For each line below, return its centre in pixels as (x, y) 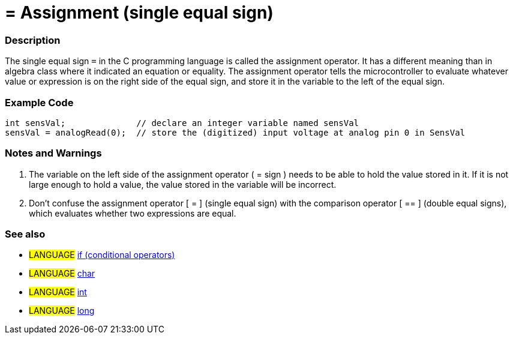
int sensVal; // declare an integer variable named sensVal (182, 123)
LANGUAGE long (62, 311)
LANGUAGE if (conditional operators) (102, 255)
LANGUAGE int (58, 292)
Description (33, 40)
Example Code (39, 102)
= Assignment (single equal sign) (139, 13)
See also (25, 234)
